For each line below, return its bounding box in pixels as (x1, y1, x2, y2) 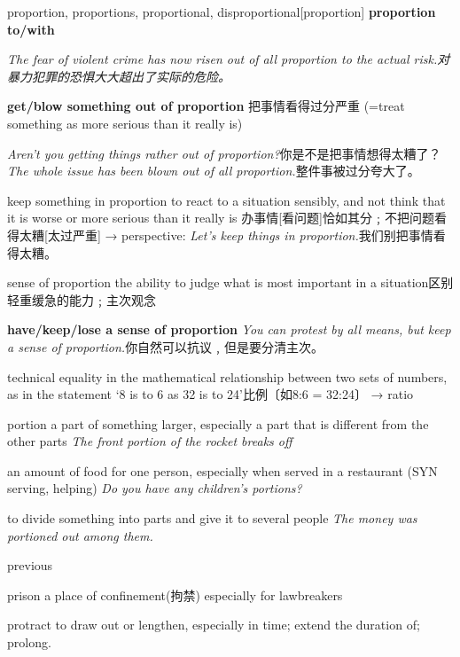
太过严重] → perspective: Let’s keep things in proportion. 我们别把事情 (47, 225, 433, 244)
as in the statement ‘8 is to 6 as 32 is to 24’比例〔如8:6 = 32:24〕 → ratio (7, 385, 414, 403)
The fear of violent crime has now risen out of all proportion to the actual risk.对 (7, 50, 450, 68)
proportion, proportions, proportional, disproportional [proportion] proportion (7, 3, 436, 20)
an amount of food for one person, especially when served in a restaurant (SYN (7, 461, 438, 480)
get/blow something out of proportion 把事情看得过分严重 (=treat (7, 97, 405, 115)
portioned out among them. (7, 526, 153, 544)
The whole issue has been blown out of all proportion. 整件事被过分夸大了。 (7, 161, 420, 180)
